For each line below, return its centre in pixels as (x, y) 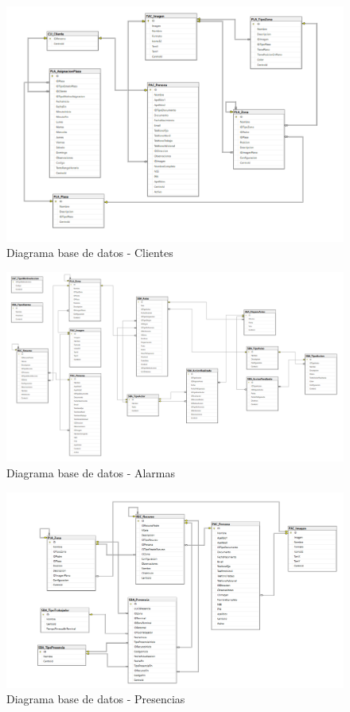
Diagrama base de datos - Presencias (96, 699)
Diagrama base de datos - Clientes (90, 253)
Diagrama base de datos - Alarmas (91, 472)
